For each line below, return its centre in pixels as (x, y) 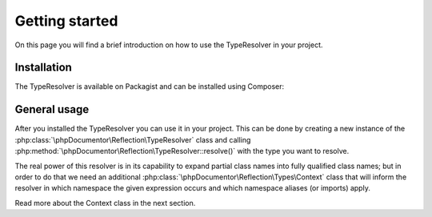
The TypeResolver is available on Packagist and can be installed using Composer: (150, 86)
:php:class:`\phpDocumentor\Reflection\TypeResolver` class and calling (133, 139)
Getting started (66, 21)
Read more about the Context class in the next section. (105, 203)
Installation (43, 68)
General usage (52, 109)
